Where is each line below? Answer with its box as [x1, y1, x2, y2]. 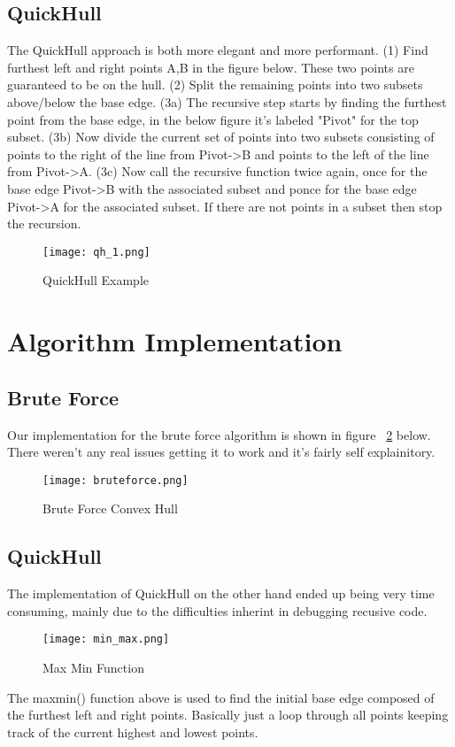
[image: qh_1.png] [42, 245, 150, 258]
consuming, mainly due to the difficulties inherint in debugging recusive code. [7, 601, 428, 620]
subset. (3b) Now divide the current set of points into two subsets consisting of [7, 127, 435, 146]
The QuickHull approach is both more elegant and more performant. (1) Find [7, 41, 428, 59]
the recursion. [7, 214, 81, 233]
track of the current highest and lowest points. [7, 722, 258, 741]
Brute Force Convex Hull [42, 499, 178, 518]
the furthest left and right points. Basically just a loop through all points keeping [7, 705, 449, 724]
